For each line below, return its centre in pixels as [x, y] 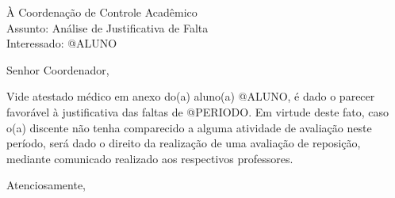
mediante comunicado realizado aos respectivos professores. [150, 158]
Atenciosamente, [46, 185]
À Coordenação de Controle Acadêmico [102, 12]
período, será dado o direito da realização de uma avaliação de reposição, [184, 143]
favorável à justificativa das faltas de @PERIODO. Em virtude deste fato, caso [198, 111]
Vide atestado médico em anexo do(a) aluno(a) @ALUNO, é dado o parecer [191, 96]
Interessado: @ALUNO [62, 43]
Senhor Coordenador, [58, 69]
